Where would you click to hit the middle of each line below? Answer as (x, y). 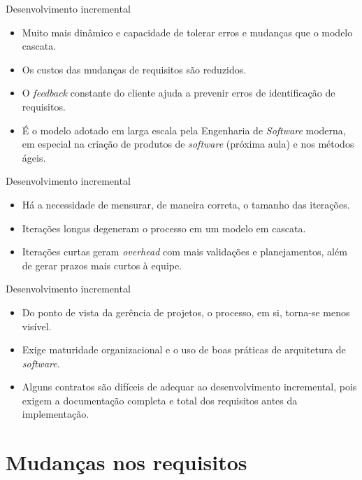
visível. (37, 326)
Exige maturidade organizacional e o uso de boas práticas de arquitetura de (184, 350)
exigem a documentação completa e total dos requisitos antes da (160, 400)
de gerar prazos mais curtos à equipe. (102, 265)
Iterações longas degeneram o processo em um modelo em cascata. (164, 228)
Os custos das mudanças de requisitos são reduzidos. (134, 69)
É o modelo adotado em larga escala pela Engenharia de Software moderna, (184, 130)
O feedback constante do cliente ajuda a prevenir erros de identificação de (179, 93)
